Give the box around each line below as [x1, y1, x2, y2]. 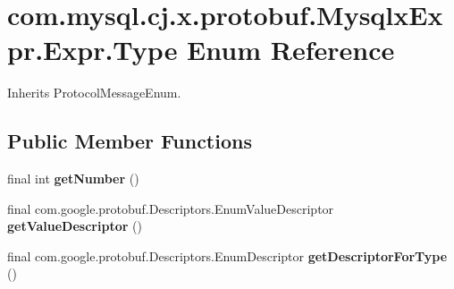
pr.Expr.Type [7, 31, 178, 68]
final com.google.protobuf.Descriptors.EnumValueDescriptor [7, 199, 334, 217]
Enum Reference [187, 31, 395, 68]
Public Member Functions [7, 127, 252, 155]
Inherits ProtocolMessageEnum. [7, 83, 181, 102]
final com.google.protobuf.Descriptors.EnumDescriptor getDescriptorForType [7, 246, 448, 265]
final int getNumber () [7, 169, 139, 188]
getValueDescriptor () [7, 217, 142, 235]
